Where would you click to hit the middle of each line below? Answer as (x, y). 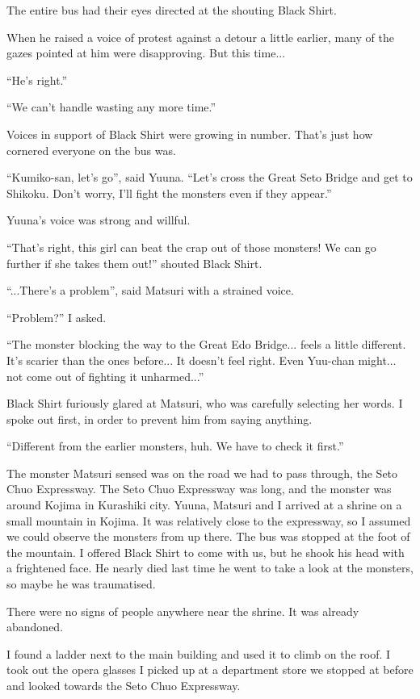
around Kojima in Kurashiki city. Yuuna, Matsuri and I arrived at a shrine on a (204, 505)
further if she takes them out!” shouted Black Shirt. (134, 263)
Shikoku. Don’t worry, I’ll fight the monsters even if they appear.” (169, 193)
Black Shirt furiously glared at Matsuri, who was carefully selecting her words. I (205, 403)
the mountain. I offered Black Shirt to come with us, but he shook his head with (206, 552)
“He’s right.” (37, 80)
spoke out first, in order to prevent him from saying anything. (160, 419)
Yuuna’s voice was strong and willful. (99, 220)
